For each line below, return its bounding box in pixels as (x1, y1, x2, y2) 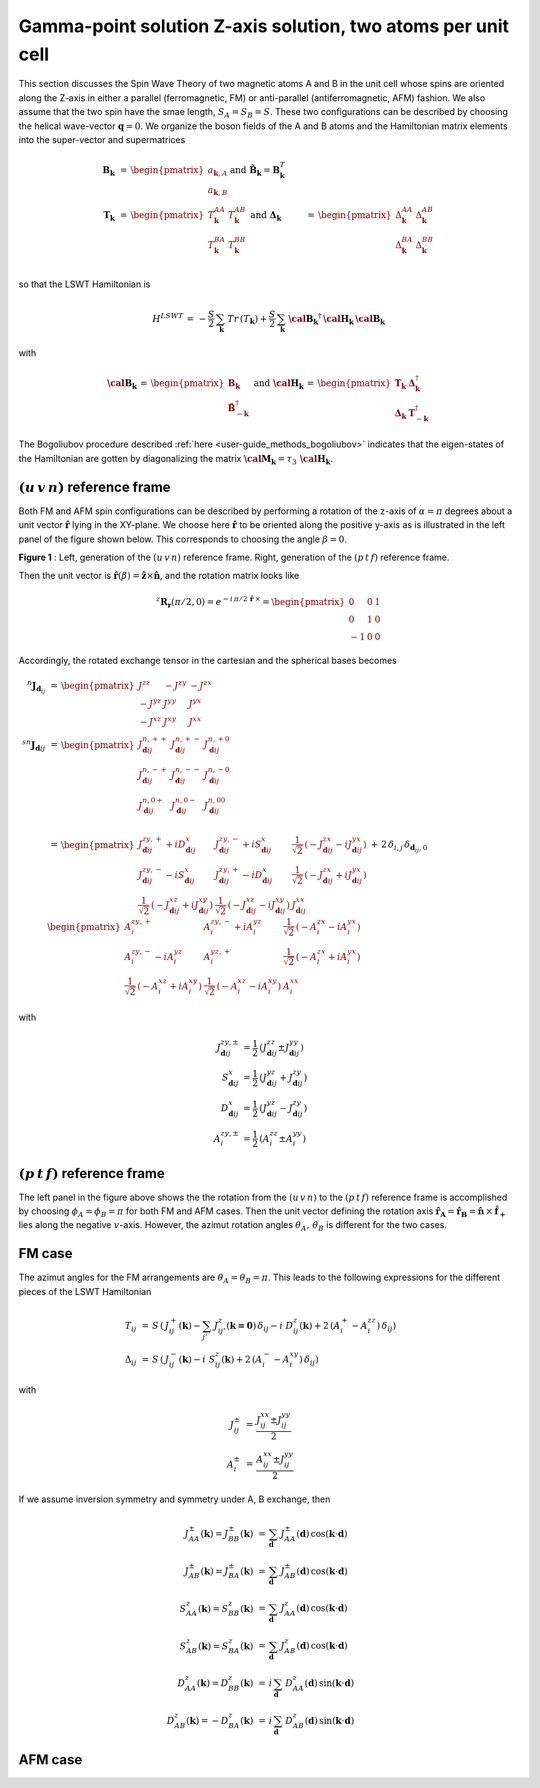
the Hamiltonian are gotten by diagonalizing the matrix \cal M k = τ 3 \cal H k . (18, 452, 334, 467)
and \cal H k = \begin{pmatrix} (253, 378, 392, 392)
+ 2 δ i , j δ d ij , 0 (370, 839, 428, 854)
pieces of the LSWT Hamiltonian (18, 1285, 152, 1297)
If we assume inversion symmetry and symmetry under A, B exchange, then (18, 1493, 331, 1505)
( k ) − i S (178, 1353, 216, 1365)
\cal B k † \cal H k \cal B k (288, 311, 386, 327)
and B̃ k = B (229, 164, 280, 178)
